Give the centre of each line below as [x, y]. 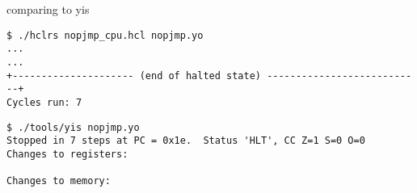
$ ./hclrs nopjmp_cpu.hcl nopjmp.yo [105, 35]
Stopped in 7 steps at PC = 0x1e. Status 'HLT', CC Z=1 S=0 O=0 [186, 141]
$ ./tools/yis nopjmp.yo [73, 127]
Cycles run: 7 [44, 102]
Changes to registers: [67, 154]
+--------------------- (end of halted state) [134, 76]
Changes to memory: [59, 181]
